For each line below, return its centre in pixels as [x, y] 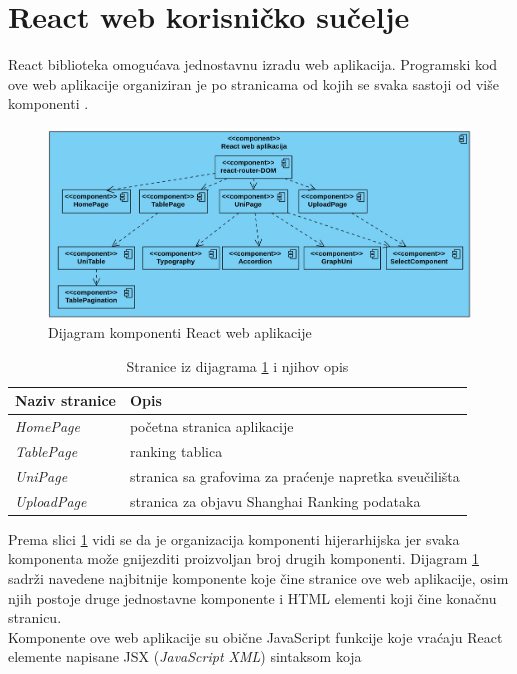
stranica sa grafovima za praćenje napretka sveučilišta [294, 475]
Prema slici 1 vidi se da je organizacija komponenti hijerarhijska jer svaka [234, 538]
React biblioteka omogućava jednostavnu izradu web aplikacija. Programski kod [253, 64]
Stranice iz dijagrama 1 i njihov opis [237, 365]
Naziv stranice [65, 400]
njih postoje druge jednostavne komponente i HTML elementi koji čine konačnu [252, 597]
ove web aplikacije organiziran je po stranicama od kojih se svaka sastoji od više [253, 83]
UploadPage [51, 500]
